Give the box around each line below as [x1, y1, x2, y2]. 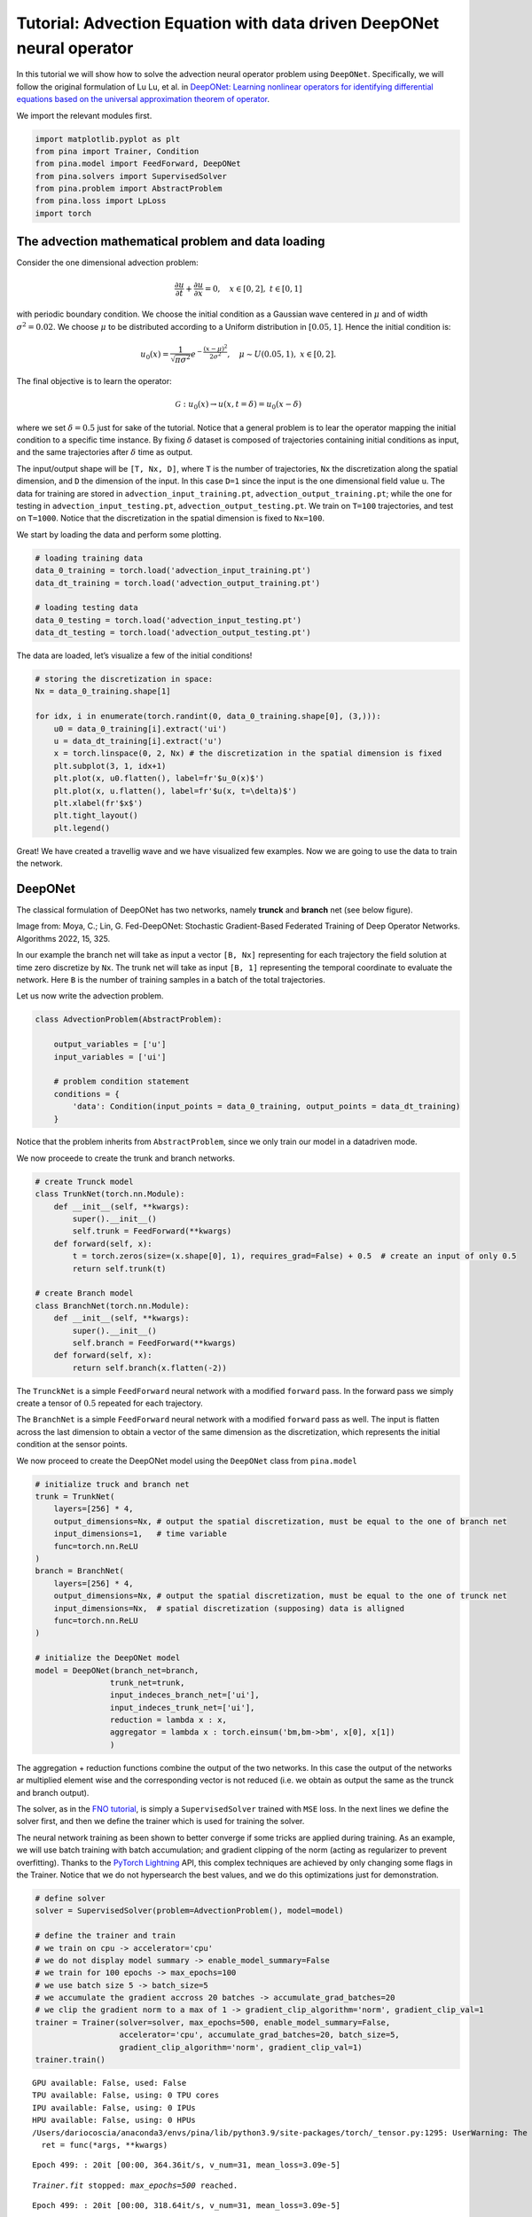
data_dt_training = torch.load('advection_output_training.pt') [35, 577, 321, 588]
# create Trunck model [35, 1176, 134, 1187]
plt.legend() [53, 823, 111, 833]
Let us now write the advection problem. [16, 991, 164, 1001]
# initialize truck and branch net [35, 1479, 190, 1489]
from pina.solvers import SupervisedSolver [35, 171, 228, 181]
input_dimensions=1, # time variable [53, 1529, 228, 1539]
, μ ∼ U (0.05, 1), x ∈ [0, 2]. [227, 349, 337, 359]
